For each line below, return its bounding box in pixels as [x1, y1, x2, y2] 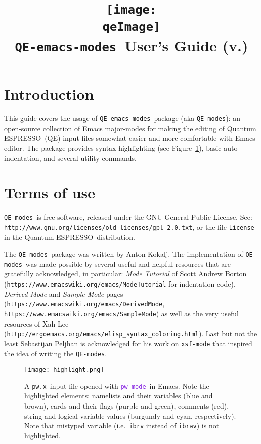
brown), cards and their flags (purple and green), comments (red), [24, 400, 229, 411]
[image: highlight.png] [24, 366, 104, 374]
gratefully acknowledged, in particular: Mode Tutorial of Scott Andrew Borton [4, 268, 247, 279]
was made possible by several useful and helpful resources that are [25, 258, 231, 269]
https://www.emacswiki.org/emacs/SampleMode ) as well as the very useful [4, 308, 239, 318]
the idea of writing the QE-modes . [4, 348, 107, 358]
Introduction [4, 84, 94, 104]
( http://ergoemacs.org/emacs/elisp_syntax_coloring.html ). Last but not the [4, 328, 257, 339]
